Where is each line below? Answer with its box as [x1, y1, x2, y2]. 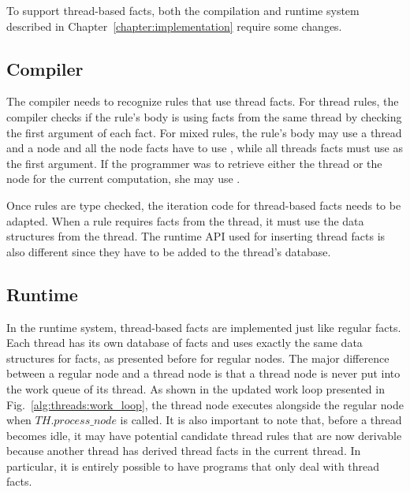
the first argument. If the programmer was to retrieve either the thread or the [6, 155, 382, 171]
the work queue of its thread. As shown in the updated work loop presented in [6, 380, 385, 397]
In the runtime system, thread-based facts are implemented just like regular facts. [6, 319, 401, 335]
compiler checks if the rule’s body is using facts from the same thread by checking [6, 108, 402, 125]
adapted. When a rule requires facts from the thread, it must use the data [6, 212, 364, 229]
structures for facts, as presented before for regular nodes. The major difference [6, 349, 389, 366]
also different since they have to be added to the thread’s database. [6, 243, 331, 259]
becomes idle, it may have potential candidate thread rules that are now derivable [6, 427, 402, 443]
